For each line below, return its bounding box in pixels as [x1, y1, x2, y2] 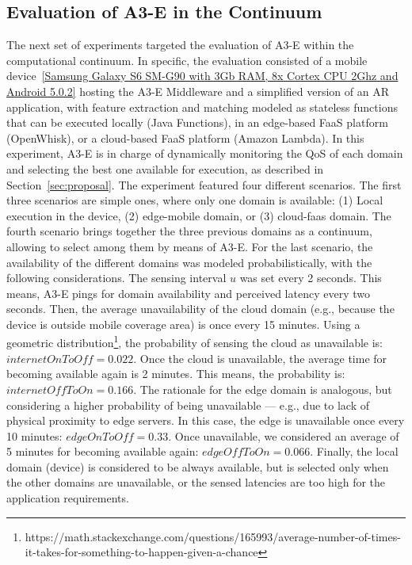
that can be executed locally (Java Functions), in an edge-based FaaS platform [6, 114, 388, 131]
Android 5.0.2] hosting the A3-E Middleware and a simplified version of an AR [6, 82, 390, 99]
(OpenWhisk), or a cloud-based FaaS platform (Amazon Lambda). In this [6, 129, 364, 146]
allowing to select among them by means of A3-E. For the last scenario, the [6, 238, 373, 254]
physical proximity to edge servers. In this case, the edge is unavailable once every [6, 412, 405, 429]
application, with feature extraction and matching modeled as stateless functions [6, 98, 398, 115]
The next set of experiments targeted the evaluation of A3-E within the [6, 36, 354, 53]
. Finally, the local [310, 443, 399, 460]
